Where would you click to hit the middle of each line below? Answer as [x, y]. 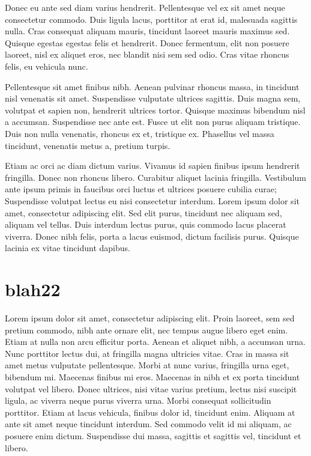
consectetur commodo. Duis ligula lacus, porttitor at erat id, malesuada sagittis [151, 19]
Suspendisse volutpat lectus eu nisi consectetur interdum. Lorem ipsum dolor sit [152, 200]
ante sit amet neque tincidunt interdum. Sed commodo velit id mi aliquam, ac [148, 424]
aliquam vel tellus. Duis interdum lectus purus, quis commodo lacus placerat [146, 224]
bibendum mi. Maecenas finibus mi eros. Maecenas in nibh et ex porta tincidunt [152, 376]
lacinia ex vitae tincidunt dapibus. [68, 248]
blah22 [33, 289]
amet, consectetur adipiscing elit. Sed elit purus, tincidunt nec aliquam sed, [143, 212]
